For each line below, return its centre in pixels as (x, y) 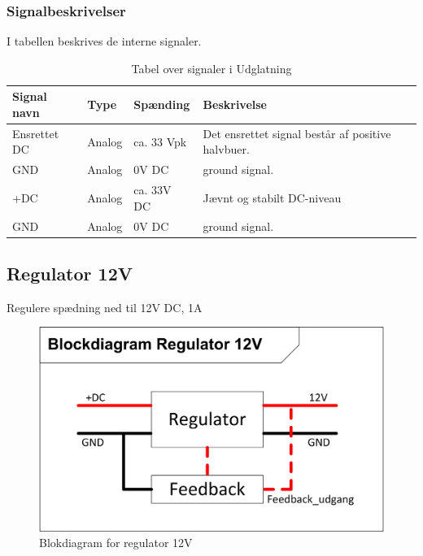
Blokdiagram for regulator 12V (116, 543)
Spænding (162, 104)
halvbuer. (226, 149)
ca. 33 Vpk (160, 141)
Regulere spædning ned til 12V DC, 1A (105, 307)
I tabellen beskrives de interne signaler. (104, 41)
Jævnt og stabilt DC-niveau (272, 197)
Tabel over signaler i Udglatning (211, 68)
